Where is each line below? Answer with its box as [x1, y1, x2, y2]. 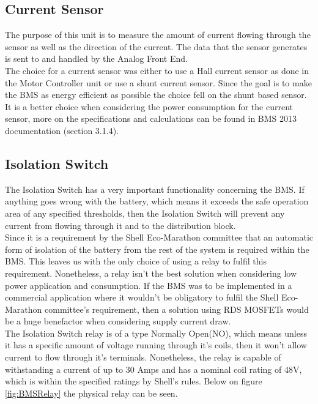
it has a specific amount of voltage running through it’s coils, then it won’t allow [5, 339, 307, 351]
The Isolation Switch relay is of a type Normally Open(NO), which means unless [5, 326, 307, 339]
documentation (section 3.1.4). [5, 124, 119, 137]
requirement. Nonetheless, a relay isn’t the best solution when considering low [5, 266, 297, 279]
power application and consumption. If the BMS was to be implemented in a [5, 279, 292, 291]
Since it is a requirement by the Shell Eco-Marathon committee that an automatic [5, 231, 313, 244]
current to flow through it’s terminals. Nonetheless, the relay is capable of [5, 351, 281, 364]
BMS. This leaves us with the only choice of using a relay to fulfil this [5, 255, 267, 267]
